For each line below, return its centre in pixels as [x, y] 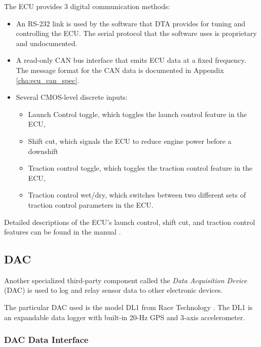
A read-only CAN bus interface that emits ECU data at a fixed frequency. [131, 60]
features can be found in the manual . [63, 232]
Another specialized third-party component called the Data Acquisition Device [126, 280]
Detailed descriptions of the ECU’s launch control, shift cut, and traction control [130, 222]
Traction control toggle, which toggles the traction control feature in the [140, 168]
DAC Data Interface [46, 340]
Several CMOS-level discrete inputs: [72, 97]
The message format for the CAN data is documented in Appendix [120, 70]
